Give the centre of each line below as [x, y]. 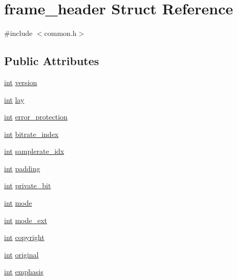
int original [21, 254]
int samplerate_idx [34, 151]
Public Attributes [52, 61]
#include [18, 33]
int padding [22, 168]
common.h [60, 33]
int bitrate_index [31, 134]
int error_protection [36, 117]
